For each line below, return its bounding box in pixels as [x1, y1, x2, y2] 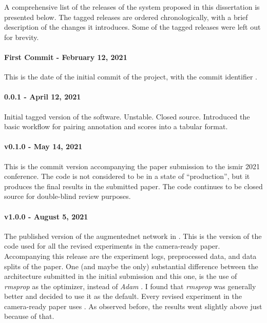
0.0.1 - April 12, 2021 [4, 91, 81, 102]
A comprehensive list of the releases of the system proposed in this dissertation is [4, 2, 260, 12]
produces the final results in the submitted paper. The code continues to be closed [4, 180, 263, 191]
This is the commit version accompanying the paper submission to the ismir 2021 [4, 160, 260, 171]
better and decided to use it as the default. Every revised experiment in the [4, 291, 242, 301]
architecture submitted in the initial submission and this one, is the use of [4, 271, 237, 281]
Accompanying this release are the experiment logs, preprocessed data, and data [4, 250, 257, 261]
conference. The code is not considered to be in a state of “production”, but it [4, 171, 250, 181]
